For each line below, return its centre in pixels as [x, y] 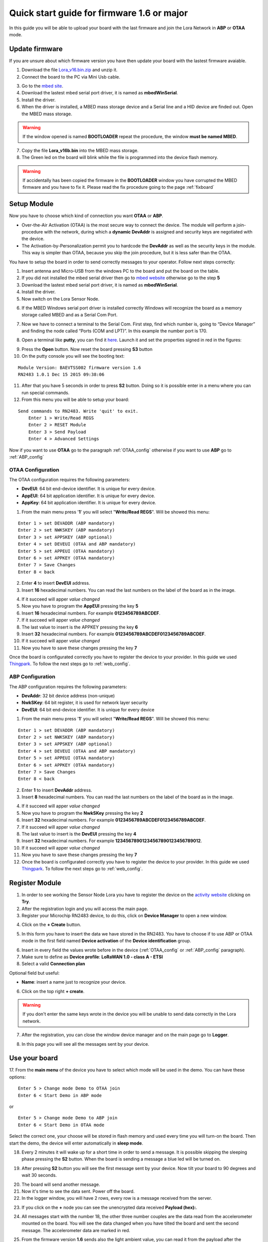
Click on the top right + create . [53, 991]
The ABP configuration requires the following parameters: [68, 687]
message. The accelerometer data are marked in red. [76, 1230]
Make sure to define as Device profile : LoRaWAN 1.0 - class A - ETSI [92, 957]
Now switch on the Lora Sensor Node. [61, 299]
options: [18, 1077]
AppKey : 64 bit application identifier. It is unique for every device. [89, 503]
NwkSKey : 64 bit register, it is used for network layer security [85, 702]
